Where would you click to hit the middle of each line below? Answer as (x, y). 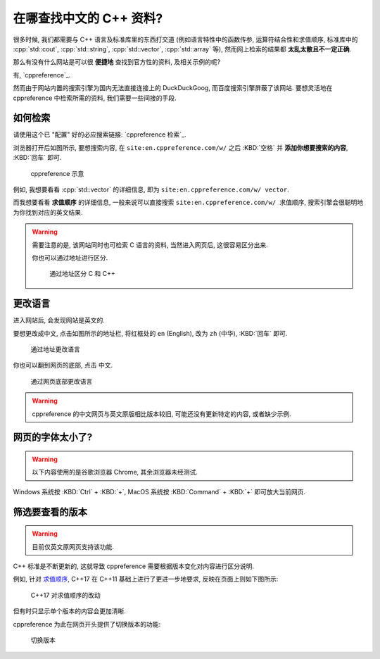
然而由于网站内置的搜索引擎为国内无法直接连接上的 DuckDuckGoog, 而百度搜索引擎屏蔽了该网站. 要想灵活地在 (173, 88)
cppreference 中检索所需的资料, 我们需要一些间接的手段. (95, 98)
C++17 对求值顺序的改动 (66, 595)
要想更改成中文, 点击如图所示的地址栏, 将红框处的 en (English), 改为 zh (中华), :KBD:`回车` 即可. (150, 333)
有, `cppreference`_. (42, 75)
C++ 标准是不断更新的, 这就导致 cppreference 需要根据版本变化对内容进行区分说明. (134, 566)
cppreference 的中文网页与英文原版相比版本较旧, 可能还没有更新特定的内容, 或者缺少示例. (161, 414)
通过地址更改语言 (55, 349)
